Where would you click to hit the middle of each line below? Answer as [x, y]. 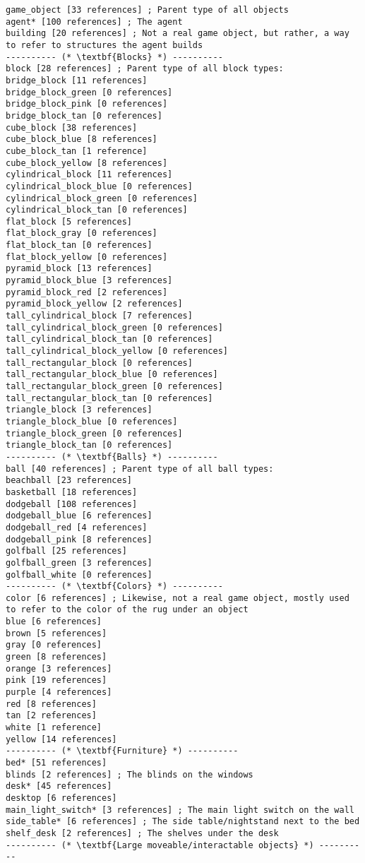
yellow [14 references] [61, 739]
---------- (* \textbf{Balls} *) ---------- [112, 457]
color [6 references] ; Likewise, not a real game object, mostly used [178, 598]
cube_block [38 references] [72, 127]
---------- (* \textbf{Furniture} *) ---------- [122, 751]
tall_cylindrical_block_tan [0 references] [109, 339]
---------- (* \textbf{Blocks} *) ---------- [114, 57]
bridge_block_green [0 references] [89, 92]
